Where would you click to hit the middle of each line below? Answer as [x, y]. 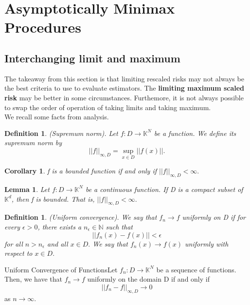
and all [58, 243]
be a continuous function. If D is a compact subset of [164, 189]
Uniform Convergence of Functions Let [61, 269]
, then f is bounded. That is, [53, 199]
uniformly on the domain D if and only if [148, 279]
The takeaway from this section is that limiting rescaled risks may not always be [124, 78]
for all [14, 243]
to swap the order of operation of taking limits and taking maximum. [108, 107]
